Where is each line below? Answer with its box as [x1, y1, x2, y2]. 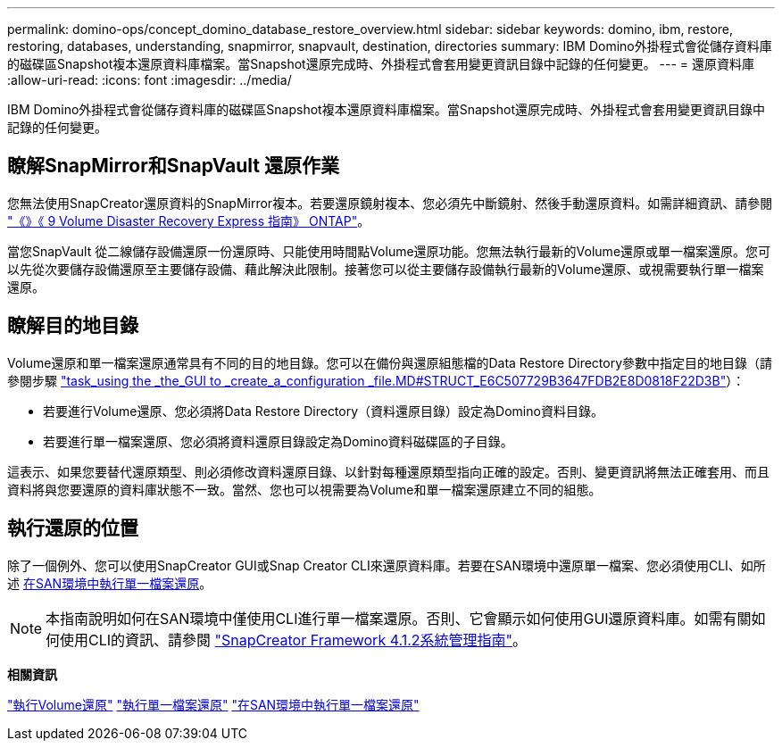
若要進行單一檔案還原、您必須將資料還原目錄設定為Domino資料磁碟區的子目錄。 [43, 433, 513, 449]
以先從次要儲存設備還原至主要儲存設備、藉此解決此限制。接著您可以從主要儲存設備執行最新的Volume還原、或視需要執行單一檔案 [7, 261, 764, 277]
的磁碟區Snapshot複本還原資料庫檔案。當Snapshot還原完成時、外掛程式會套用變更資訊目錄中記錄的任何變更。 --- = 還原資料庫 [7, 56, 755, 71]
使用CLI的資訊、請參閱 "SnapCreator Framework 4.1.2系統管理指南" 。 [60, 630, 528, 649]
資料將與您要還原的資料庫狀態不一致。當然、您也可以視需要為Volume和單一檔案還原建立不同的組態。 [7, 481, 602, 497]
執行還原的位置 [7, 517, 138, 540]
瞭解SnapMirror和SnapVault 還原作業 [7, 154, 340, 178]
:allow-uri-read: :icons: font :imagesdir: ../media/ [7, 72, 292, 87]
